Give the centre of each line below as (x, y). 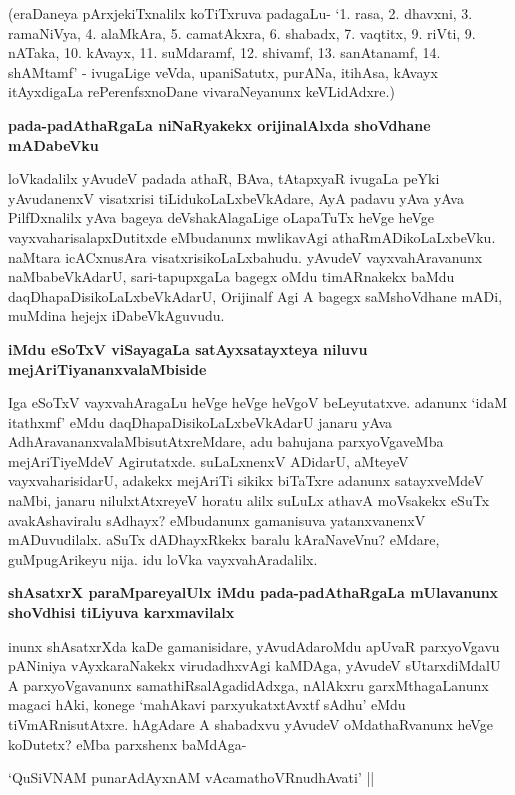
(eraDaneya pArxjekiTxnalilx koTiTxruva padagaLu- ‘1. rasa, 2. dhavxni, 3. (240, 13)
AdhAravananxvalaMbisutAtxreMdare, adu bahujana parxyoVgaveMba (226, 441)
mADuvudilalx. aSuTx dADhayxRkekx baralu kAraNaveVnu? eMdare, (224, 539)
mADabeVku (53, 144)
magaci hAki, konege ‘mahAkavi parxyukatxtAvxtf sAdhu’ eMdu (207, 704)
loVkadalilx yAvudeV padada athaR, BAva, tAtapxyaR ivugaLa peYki (224, 178)
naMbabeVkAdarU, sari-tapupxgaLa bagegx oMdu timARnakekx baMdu (231, 276)
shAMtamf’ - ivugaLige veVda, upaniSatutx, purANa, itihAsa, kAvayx (223, 71)
